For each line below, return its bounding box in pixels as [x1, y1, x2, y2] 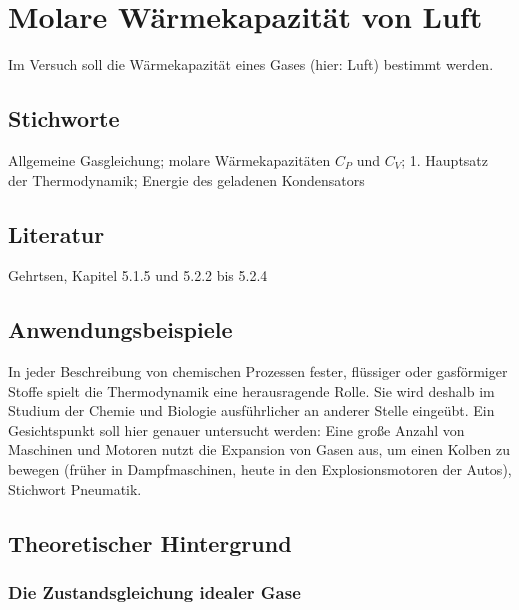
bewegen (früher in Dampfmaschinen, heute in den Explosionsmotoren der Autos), [8, 459, 512, 480]
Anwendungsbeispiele [8, 314, 233, 345]
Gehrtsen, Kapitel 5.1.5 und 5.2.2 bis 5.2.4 [8, 265, 268, 286]
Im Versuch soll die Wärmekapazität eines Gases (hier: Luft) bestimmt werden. [8, 54, 494, 75]
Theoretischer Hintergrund [8, 527, 292, 558]
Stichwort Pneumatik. [8, 478, 142, 499]
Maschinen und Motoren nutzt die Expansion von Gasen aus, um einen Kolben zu [8, 439, 510, 460]
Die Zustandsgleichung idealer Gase [8, 579, 301, 604]
